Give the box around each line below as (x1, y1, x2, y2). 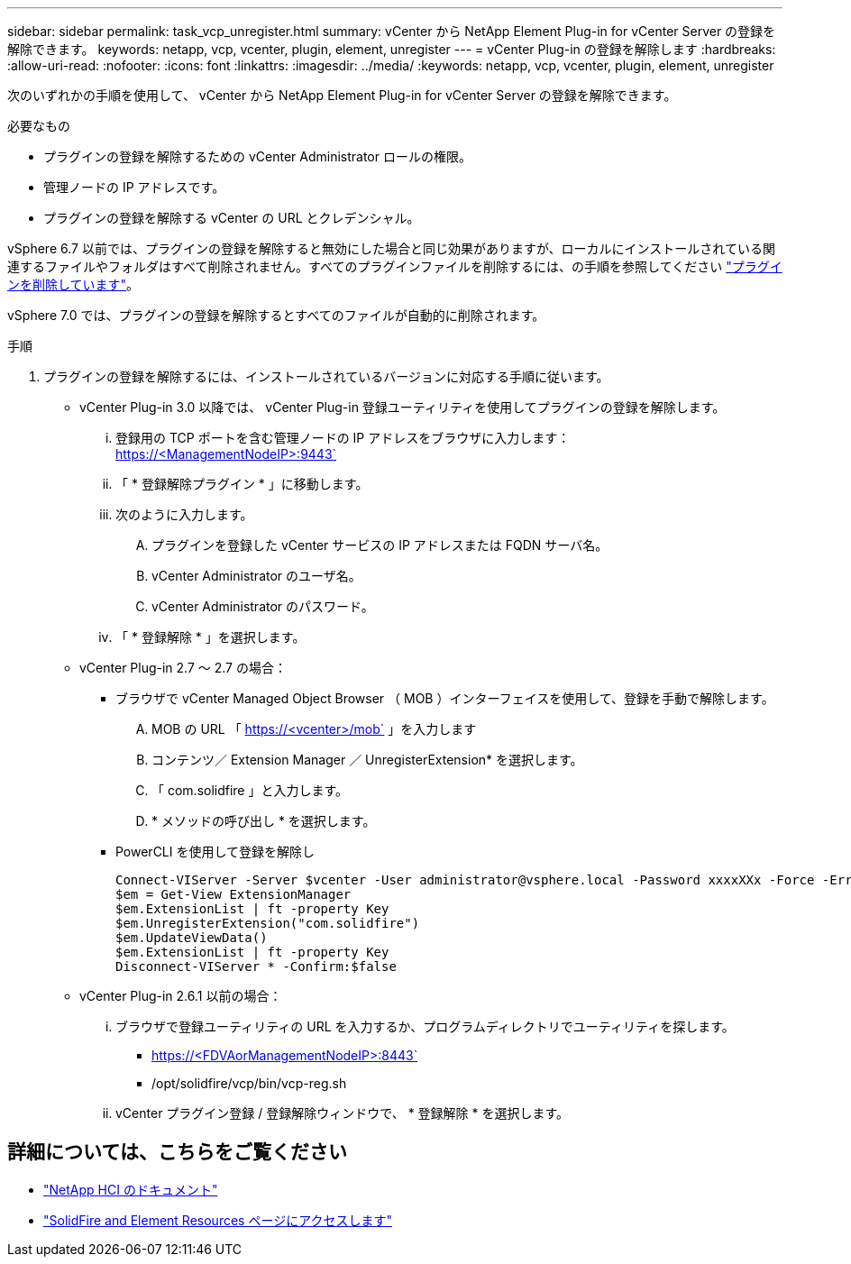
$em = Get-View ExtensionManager (115, 887, 352, 902)
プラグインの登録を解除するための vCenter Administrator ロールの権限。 (43, 149, 471, 164)
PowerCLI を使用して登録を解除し (115, 844, 316, 859)
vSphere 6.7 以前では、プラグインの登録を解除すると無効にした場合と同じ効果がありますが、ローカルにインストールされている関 (7, 241, 775, 256)
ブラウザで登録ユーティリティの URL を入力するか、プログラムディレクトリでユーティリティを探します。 (115, 1019, 735, 1034)
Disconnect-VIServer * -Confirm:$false (115, 959, 397, 974)
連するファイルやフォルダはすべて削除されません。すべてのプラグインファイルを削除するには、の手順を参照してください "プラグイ (7, 259, 782, 274)
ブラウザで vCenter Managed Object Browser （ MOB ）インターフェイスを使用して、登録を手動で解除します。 (115, 691, 774, 706)
